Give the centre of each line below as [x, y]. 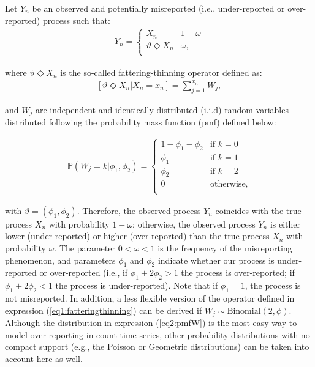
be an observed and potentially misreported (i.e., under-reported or [158, 8]
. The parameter [85, 247]
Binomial [244, 311]
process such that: [76, 20]
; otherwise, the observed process [194, 224]
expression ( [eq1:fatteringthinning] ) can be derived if [104, 310]
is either [285, 224]
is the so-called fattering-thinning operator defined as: [161, 72]
